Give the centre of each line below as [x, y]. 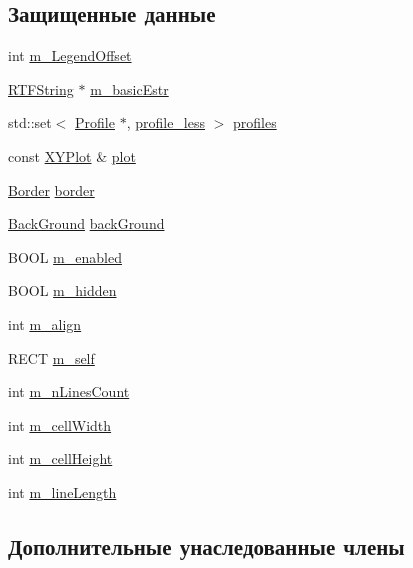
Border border [51, 189]
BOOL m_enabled [65, 256]
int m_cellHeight [60, 458]
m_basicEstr [129, 88]
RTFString [41, 88]
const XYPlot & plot [72, 155]
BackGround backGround [86, 223]
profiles [255, 122]
